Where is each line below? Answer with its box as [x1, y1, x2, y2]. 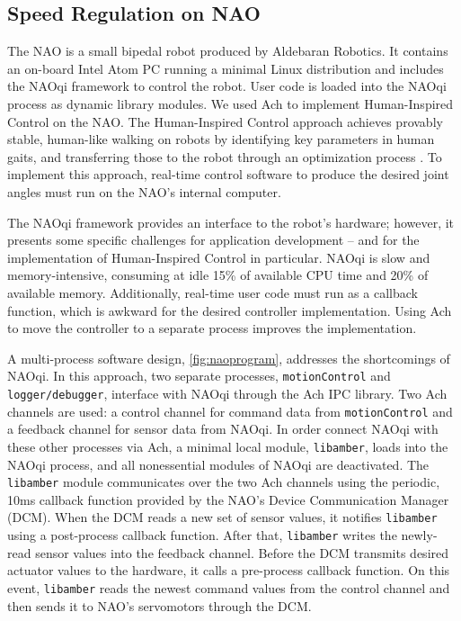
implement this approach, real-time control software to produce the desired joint [7, 165, 449, 184]
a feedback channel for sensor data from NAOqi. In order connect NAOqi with [7, 419, 439, 438]
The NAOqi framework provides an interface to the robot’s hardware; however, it [7, 212, 455, 231]
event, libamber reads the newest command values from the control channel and [7, 578, 450, 597]
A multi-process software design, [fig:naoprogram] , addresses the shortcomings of [7, 348, 450, 367]
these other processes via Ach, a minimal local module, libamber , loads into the [7, 436, 448, 455]
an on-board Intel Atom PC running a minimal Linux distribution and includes [7, 58, 444, 77]
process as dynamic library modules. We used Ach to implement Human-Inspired [7, 94, 454, 112]
